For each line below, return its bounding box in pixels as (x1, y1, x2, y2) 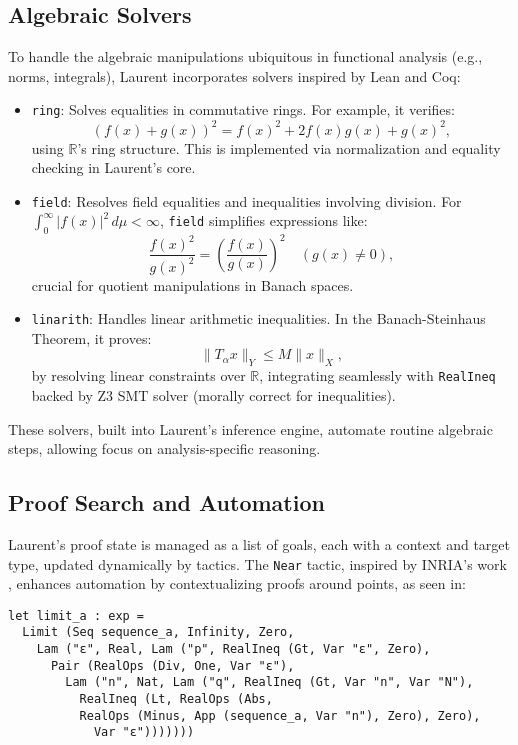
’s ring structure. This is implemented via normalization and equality (77, 137, 501, 158)
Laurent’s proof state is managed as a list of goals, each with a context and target (8, 533, 511, 554)
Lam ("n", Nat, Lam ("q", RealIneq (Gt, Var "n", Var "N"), (65, 675, 474, 690)
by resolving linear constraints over (31, 365, 246, 386)
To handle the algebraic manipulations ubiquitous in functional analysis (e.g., (8, 46, 483, 67)
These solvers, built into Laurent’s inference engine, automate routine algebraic (8, 418, 493, 439)
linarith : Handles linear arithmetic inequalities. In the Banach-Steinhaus (31, 308, 486, 329)
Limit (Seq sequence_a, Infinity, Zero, (22, 625, 295, 640)
